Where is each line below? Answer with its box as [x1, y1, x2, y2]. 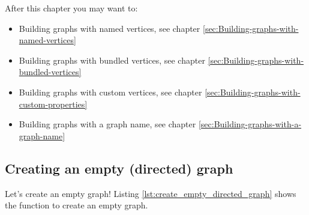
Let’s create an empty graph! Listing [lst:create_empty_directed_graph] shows [5, 187, 296, 199]
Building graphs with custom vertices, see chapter [19, 85, 202, 98]
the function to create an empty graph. [5, 199, 148, 211]
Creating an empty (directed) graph [5, 159, 233, 177]
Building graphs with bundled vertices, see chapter [19, 53, 205, 66]
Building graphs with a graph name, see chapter [19, 118, 196, 130]
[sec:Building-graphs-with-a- [198, 118, 302, 130]
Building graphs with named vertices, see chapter [19, 22, 200, 34]
